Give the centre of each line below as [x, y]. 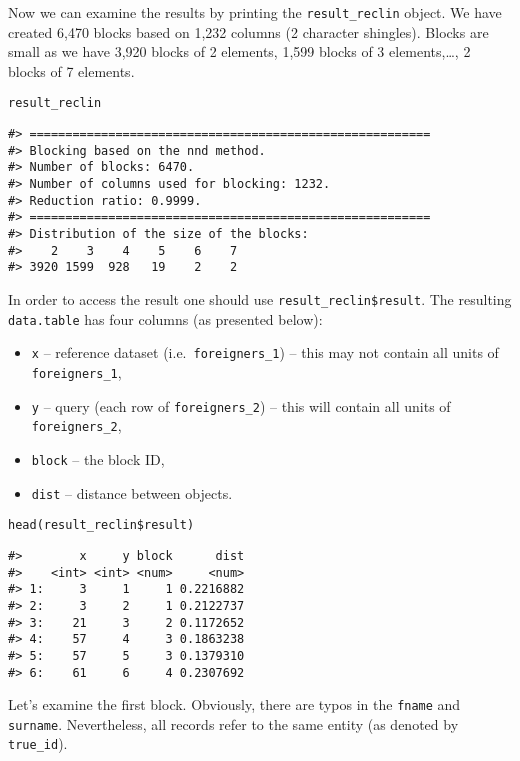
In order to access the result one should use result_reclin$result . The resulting [260, 299]
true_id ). [38, 743]
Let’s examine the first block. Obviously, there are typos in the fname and [234, 704]
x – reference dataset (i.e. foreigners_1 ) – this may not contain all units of [265, 352]
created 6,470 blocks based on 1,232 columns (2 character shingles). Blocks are [248, 31]
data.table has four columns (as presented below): [165, 318]
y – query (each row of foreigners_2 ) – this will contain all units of [241, 405]
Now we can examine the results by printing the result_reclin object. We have [255, 12]
